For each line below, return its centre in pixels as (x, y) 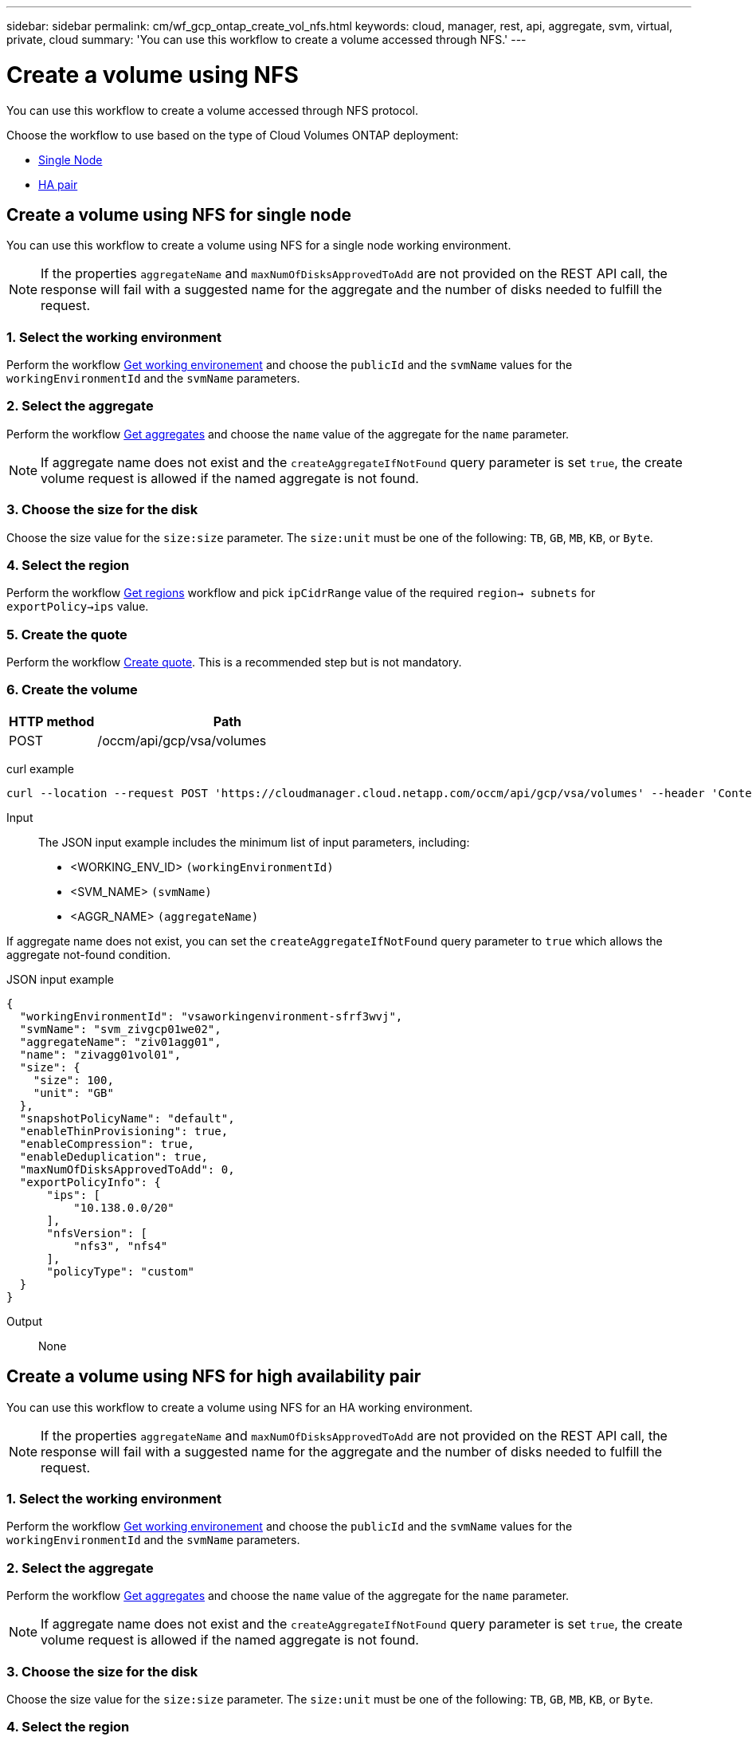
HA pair (58, 184)
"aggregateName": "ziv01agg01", (120, 1041)
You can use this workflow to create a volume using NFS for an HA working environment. (240, 1407)
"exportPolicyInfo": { (90, 1182)
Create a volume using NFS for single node (179, 214)
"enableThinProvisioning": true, (124, 1131)
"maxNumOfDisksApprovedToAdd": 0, (127, 1169)
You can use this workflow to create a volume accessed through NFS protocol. (213, 110)
